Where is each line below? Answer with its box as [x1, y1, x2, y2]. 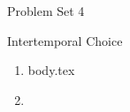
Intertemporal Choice [7, 31, 123, 49]
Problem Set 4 [7, 2, 85, 19]
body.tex [27, 61, 75, 79]
